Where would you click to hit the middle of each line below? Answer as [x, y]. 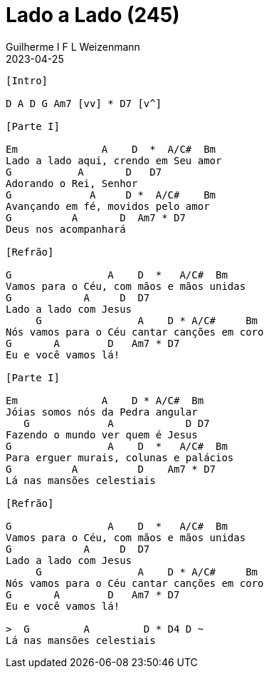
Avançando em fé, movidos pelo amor [108, 206]
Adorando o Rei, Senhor [72, 183]
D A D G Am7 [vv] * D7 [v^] [84, 103]
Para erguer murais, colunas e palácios [120, 457]
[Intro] [27, 80]
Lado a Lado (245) [93, 15]
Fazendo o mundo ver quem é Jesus [102, 434]
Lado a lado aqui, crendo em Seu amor [114, 160]
